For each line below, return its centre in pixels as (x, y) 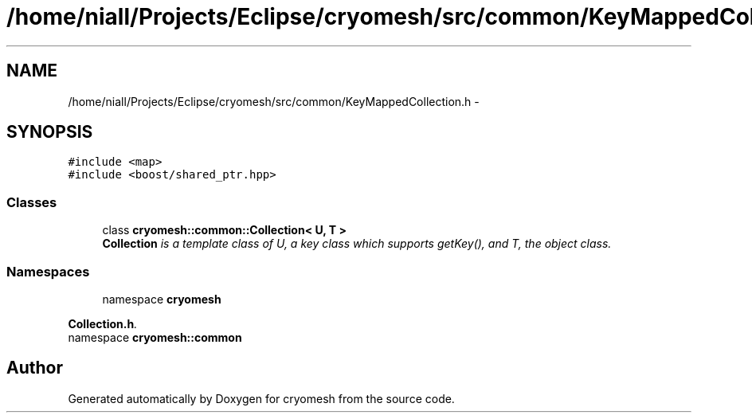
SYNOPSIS (50, 132)
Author (35, 368)
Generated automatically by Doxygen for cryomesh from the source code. (261, 398)
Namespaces (48, 271)
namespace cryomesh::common (155, 337)
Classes (32, 202)
